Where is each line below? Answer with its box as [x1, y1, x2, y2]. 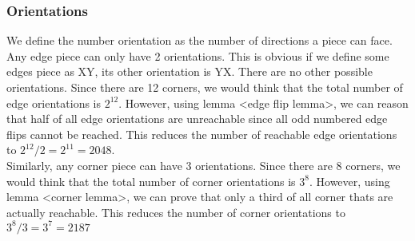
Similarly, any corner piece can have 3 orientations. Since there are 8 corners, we [6, 156, 401, 173]
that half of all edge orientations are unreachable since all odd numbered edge [6, 110, 388, 127]
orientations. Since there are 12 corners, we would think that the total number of [6, 79, 403, 95]
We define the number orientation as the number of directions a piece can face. [6, 32, 393, 49]
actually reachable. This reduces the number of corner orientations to [6, 203, 345, 220]
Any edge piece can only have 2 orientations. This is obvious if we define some [6, 47, 389, 64]
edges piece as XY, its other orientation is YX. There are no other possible [6, 63, 373, 80]
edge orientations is [6, 94, 102, 111]
